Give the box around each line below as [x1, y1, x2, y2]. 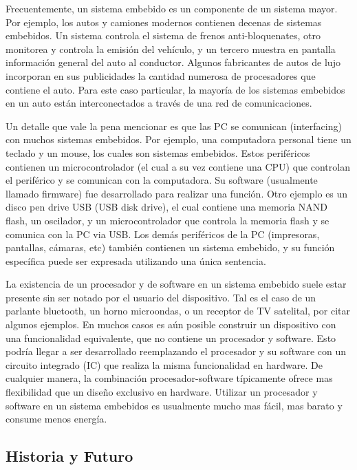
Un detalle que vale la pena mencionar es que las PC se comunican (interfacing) [6, 118, 342, 133]
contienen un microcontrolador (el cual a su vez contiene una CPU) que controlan [6, 159, 350, 173]
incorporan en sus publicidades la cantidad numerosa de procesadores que [6, 68, 316, 83]
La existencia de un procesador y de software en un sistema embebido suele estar [6, 277, 347, 291]
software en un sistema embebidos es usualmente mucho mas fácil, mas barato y [6, 398, 343, 412]
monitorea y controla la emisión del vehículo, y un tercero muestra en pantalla [6, 41, 336, 56]
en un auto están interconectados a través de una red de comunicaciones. [6, 96, 312, 110]
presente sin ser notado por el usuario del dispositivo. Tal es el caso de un [6, 290, 316, 304]
